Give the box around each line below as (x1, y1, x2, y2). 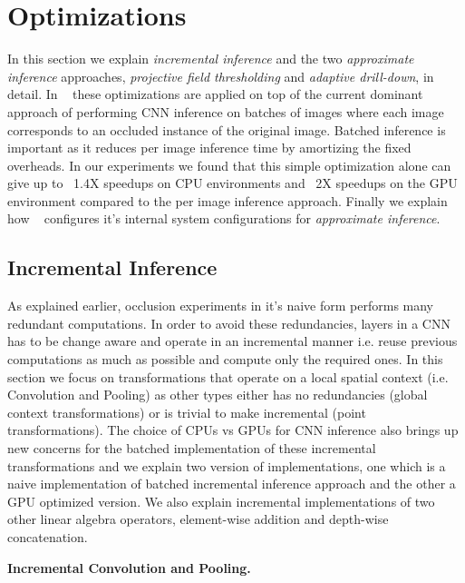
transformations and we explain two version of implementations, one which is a (7, 456, 446, 475)
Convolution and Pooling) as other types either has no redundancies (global (7, 385, 428, 404)
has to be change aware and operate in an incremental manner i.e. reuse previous (7, 331, 458, 351)
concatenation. (7, 527, 88, 546)
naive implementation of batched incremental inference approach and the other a (7, 474, 456, 493)
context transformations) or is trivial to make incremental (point (7, 402, 366, 421)
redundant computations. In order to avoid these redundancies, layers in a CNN (7, 313, 450, 332)
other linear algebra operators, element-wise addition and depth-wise (7, 509, 389, 529)
